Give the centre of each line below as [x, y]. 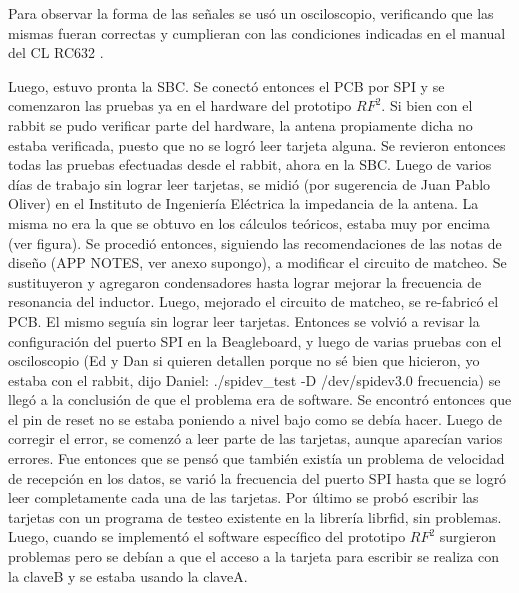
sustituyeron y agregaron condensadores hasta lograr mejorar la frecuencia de [245, 281]
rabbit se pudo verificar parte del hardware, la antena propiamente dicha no [240, 124]
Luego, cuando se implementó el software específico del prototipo [207, 536]
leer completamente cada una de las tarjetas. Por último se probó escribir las [243, 497]
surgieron [467, 536]
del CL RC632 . [56, 52]
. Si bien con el [427, 105]
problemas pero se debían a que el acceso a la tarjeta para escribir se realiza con [253, 556]
